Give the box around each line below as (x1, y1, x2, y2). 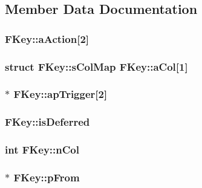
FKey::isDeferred (5, 114, 90, 129)
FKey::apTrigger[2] (13, 86, 108, 102)
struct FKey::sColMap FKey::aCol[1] (5, 59, 188, 74)
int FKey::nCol (5, 142, 79, 157)
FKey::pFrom (13, 169, 80, 184)
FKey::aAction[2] (5, 31, 90, 46)
